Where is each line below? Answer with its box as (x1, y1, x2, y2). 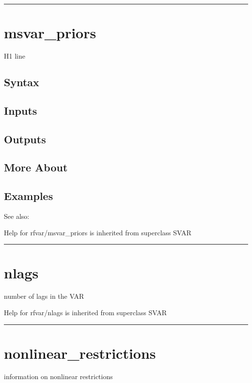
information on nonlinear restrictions (4, 371, 113, 381)
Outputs (4, 131, 46, 146)
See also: (4, 211, 30, 221)
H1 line (4, 51, 25, 61)
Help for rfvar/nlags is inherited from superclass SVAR (4, 307, 167, 317)
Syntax (4, 75, 39, 90)
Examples (4, 188, 53, 203)
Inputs (4, 103, 37, 118)
